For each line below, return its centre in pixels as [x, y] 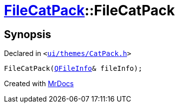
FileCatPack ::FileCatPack [89, 10]
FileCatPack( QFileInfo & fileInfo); [73, 69]
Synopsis [28, 34]
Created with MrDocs [39, 84]
